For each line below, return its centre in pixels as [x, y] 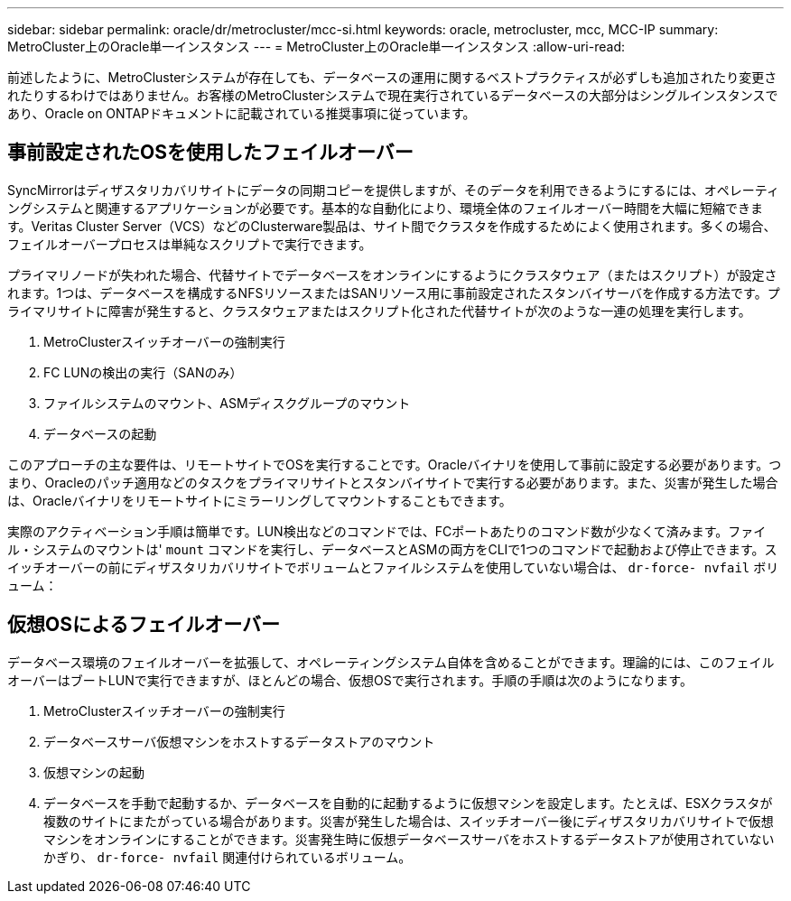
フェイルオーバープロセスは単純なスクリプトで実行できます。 [190, 244]
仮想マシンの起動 [94, 772]
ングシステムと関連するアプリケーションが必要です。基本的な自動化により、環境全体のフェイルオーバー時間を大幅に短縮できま [385, 208]
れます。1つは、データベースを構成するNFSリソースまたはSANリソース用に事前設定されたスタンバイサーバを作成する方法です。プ [394, 293]
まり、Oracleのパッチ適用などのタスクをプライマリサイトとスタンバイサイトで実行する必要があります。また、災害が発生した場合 [393, 482]
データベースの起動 [100, 433]
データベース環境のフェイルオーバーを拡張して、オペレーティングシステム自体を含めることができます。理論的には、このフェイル [391, 662]
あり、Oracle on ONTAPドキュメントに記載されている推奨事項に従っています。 [242, 113]
